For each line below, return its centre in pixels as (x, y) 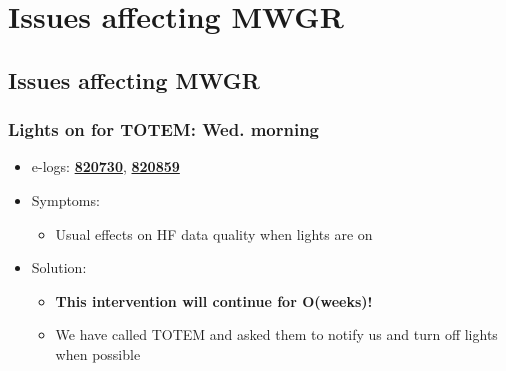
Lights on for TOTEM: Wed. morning (164, 129)
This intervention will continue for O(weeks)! (214, 300)
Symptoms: (65, 199)
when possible (98, 353)
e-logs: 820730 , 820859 (105, 166)
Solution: (59, 267)
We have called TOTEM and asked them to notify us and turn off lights (276, 334)
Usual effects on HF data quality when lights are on (214, 233)
